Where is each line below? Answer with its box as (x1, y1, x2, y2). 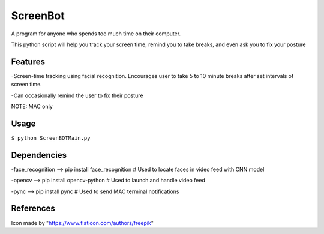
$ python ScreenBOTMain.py (11, 134, 91, 141)
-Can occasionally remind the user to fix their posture (11, 92, 143, 99)
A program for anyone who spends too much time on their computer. (11, 30, 181, 37)
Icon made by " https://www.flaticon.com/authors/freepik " (11, 219, 154, 226)
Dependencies (11, 150, 67, 160)
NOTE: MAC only (11, 103, 53, 110)
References (11, 203, 55, 214)
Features (11, 56, 45, 67)
